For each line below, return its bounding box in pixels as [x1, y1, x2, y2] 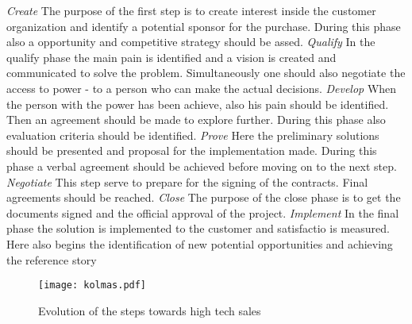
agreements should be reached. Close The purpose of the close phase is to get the [6, 189, 401, 206]
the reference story [6, 251, 97, 268]
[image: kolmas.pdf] [38, 280, 147, 291]
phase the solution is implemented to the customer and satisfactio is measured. [6, 220, 390, 237]
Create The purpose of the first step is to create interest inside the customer [6, 2, 376, 18]
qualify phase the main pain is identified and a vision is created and [6, 48, 337, 65]
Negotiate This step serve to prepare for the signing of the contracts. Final [6, 173, 368, 190]
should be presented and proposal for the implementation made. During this [6, 142, 377, 159]
